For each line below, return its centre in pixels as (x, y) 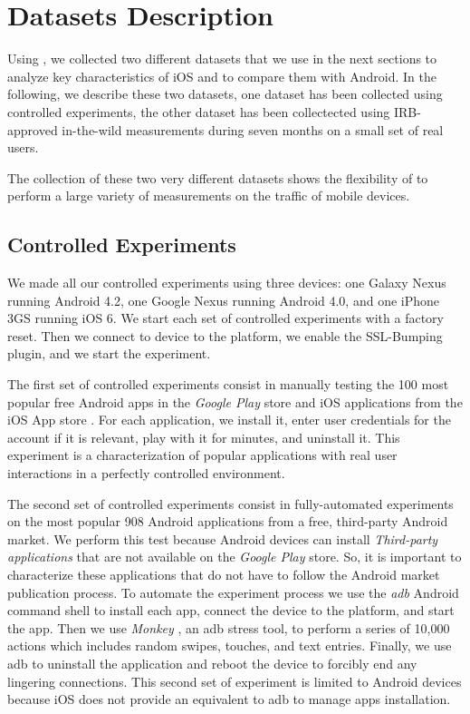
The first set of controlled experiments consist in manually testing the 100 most (228, 384)
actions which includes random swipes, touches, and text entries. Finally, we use (230, 646)
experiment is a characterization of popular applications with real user (202, 455)
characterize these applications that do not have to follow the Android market (224, 574)
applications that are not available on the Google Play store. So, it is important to (235, 557)
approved (33, 129)
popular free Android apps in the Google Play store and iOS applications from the (235, 401)
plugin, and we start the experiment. (109, 353)
